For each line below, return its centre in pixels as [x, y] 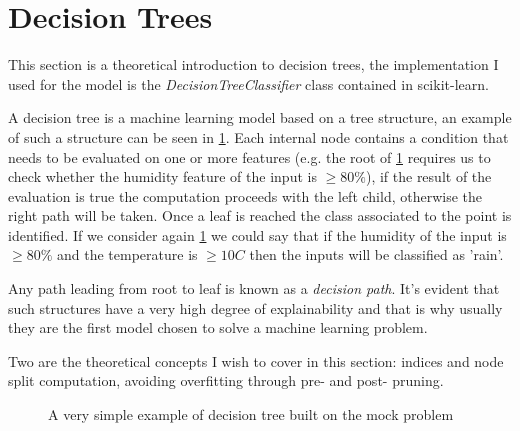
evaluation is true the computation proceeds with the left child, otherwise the [245, 195]
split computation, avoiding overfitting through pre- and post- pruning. [226, 380]
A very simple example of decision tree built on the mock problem [251, 414]
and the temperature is [127, 254]
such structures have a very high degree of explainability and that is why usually [255, 307]
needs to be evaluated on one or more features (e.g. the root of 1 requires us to [249, 156]
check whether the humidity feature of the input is [162, 176]
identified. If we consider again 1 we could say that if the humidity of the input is [257, 234]
